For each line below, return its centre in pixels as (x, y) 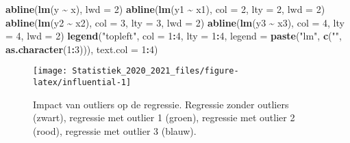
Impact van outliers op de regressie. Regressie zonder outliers (161, 104)
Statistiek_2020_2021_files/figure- (155, 71)
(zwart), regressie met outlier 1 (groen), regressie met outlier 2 (164, 117)
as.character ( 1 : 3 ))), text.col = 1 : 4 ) (82, 49)
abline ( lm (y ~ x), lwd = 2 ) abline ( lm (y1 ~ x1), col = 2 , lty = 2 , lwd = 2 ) (165, 9)
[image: (50, 71)
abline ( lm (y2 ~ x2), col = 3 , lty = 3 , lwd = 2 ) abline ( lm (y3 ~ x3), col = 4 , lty (175, 22)
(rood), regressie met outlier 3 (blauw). (115, 130)
